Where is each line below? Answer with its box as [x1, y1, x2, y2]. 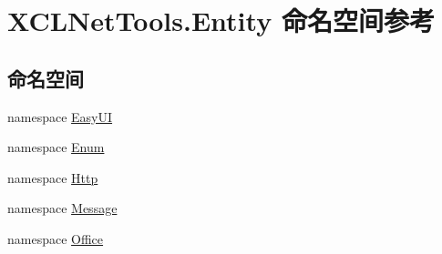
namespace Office [7, 229, 104, 248]
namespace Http [7, 168, 98, 187]
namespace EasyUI [7, 107, 113, 126]
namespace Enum [7, 137, 105, 157]
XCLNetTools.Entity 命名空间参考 [7, 2, 435, 39]
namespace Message [7, 198, 118, 218]
